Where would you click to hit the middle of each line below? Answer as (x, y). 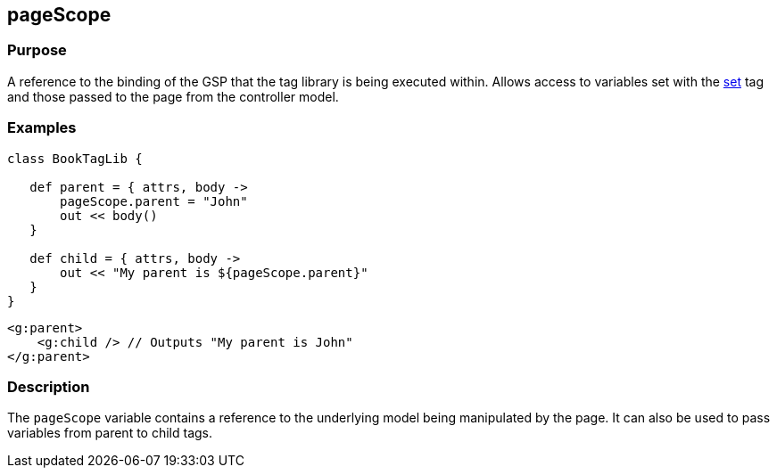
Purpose (37, 50)
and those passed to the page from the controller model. (173, 96)
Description (49, 386)
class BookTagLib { (75, 158)
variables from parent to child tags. (110, 433)
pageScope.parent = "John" (154, 201)
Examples (42, 128)
